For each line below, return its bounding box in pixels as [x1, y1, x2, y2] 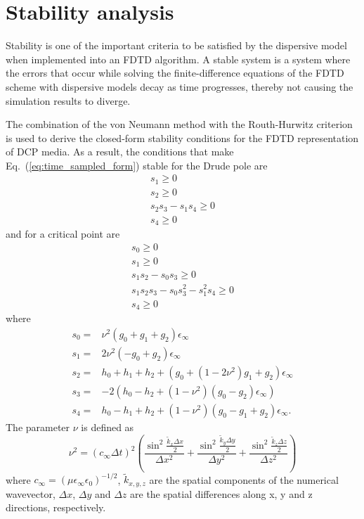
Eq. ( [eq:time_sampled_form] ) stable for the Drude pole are [6, 158, 268, 172]
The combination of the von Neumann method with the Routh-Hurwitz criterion [6, 117, 353, 132]
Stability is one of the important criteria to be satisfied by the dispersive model [6, 38, 347, 53]
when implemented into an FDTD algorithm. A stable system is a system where [6, 51, 351, 66]
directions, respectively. [6, 500, 106, 515]
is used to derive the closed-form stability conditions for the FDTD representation [6, 130, 359, 145]
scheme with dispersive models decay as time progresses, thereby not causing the [6, 79, 353, 94]
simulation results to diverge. [6, 93, 131, 108]
